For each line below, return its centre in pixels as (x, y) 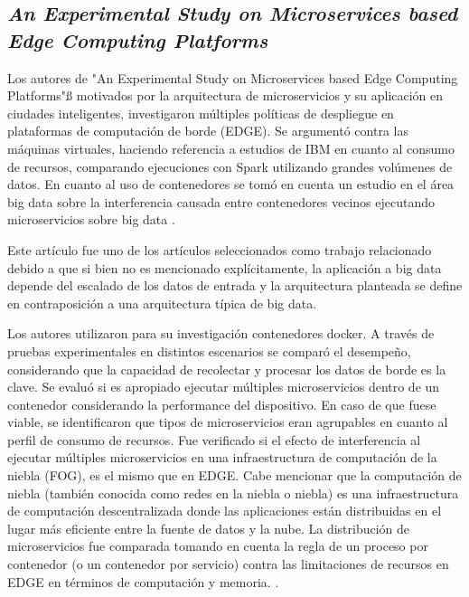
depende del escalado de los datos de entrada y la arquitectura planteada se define (235, 285)
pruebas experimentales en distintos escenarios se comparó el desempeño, (209, 351)
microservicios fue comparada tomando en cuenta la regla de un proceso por (218, 546)
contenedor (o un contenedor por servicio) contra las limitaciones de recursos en (228, 564)
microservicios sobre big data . (91, 219)
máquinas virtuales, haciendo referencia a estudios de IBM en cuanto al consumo (231, 148)
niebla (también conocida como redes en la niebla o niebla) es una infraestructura (233, 493)
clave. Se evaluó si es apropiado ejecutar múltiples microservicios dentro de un (224, 387)
